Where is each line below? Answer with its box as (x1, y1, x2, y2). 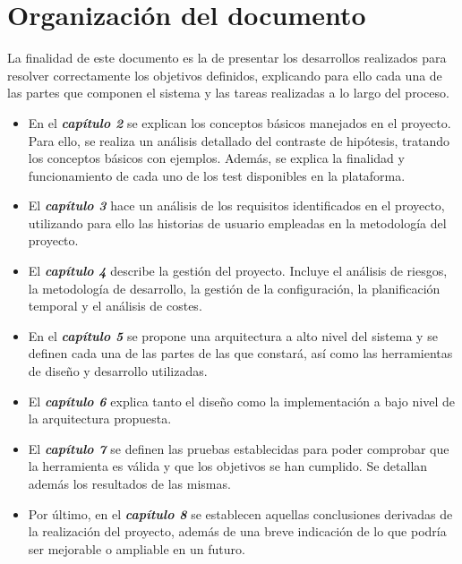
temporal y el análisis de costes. (28, 296, 202, 315)
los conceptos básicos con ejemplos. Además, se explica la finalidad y (28, 149, 405, 167)
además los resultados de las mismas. (28, 474, 231, 492)
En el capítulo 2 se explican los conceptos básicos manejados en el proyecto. (28, 113, 451, 132)
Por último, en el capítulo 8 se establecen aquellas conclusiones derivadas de (28, 504, 453, 523)
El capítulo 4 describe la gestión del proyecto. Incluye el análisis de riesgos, (28, 261, 448, 280)
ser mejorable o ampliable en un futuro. (28, 539, 245, 558)
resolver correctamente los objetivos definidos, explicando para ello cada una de (7, 65, 442, 84)
